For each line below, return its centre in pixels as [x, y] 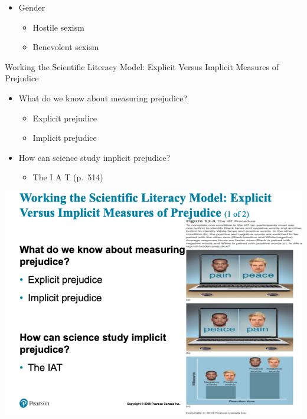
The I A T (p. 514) [68, 177]
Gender [32, 7]
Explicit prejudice [65, 118]
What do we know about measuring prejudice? [103, 98]
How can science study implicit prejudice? [94, 157]
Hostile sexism [58, 27]
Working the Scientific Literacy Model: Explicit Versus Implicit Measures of [142, 66]
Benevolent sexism [66, 47]
